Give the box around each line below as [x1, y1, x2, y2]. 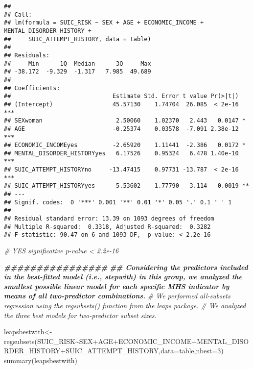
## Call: [4, 11, 32, 18]
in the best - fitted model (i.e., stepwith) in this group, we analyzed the [4, 271, 242, 282]
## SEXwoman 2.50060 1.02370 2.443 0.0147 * [4, 117, 246, 124]
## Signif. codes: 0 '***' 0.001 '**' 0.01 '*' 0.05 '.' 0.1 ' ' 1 [4, 198, 232, 206]
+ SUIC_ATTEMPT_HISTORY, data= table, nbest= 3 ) [60, 345, 224, 356]
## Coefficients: [4, 84, 60, 92]
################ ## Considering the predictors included [4, 262, 248, 272]
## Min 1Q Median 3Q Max [4, 60, 151, 67]
